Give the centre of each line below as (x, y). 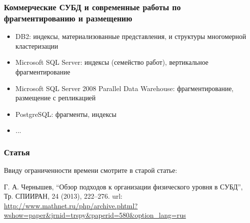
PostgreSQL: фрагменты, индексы (66, 114)
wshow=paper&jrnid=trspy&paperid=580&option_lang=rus (95, 215)
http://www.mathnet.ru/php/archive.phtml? (71, 205)
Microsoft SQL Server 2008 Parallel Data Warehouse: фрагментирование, (125, 88)
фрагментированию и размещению (68, 18)
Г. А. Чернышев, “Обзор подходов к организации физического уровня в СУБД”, (124, 186)
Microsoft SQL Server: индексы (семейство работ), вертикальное (112, 62)
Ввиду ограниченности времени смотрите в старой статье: (91, 170)
